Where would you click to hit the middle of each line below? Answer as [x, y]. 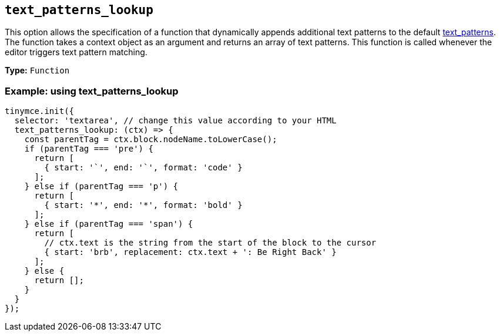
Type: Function [37, 70]
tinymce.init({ [40, 111]
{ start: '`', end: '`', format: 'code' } [143, 168]
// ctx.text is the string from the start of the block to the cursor [210, 243]
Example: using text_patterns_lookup [92, 91]
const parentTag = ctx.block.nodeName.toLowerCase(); [151, 140]
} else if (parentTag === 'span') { [109, 224]
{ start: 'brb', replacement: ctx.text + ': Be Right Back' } [190, 252]
